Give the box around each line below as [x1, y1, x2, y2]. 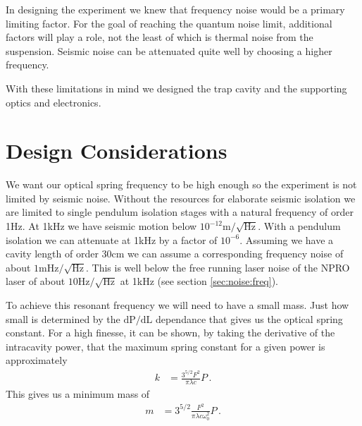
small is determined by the [6, 311, 120, 326]
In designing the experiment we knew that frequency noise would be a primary [6, 2, 345, 16]
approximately [6, 353, 68, 367]
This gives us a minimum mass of [6, 386, 150, 401]
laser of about [6, 274, 65, 288]
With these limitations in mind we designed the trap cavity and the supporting [6, 80, 347, 95]
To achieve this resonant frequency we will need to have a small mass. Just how [6, 298, 349, 312]
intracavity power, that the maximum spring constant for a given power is [6, 339, 325, 353]
